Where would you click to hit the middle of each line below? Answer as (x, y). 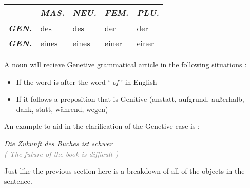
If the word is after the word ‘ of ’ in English (86, 81)
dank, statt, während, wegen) (62, 109)
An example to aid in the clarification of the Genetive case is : (102, 126)
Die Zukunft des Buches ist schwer (59, 143)
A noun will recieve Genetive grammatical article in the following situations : (126, 64)
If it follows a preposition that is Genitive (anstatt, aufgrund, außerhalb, (130, 99)
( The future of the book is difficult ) (61, 153)
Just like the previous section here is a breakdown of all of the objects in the (124, 171)
